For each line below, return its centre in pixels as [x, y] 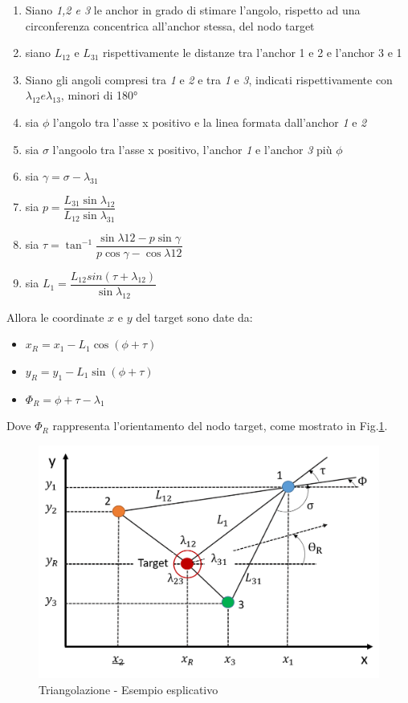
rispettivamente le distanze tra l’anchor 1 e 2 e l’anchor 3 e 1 [253, 53]
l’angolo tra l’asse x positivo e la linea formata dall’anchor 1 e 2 [210, 122]
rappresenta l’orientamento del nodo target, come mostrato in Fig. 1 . [220, 426]
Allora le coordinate [55, 317]
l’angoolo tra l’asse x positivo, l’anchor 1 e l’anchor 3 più [192, 149]
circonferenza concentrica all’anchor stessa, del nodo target [170, 25]
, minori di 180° [99, 95]
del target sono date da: [194, 317]
